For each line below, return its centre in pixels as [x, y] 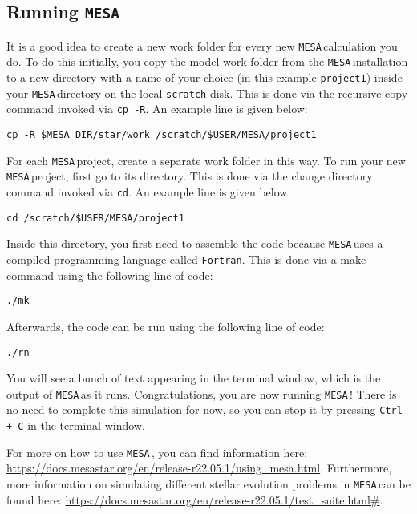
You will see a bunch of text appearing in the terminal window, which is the [194, 378]
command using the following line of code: [110, 275]
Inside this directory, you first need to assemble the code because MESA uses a [195, 243]
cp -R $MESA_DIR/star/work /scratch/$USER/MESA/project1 [162, 135]
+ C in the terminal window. [76, 425]
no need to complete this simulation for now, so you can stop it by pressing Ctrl [204, 409]
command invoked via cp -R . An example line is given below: [157, 109]
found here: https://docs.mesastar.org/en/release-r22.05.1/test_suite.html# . [195, 499]
